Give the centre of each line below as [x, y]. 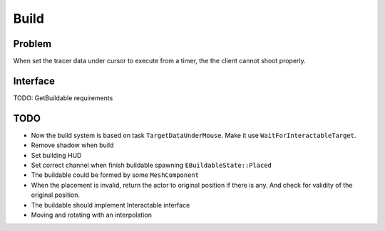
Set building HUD [56, 155]
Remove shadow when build [72, 145]
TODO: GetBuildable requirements [63, 98]
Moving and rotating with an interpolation [92, 215]
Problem [32, 44]
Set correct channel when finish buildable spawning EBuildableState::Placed [152, 165]
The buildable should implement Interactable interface [111, 205]
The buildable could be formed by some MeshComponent [115, 175]
